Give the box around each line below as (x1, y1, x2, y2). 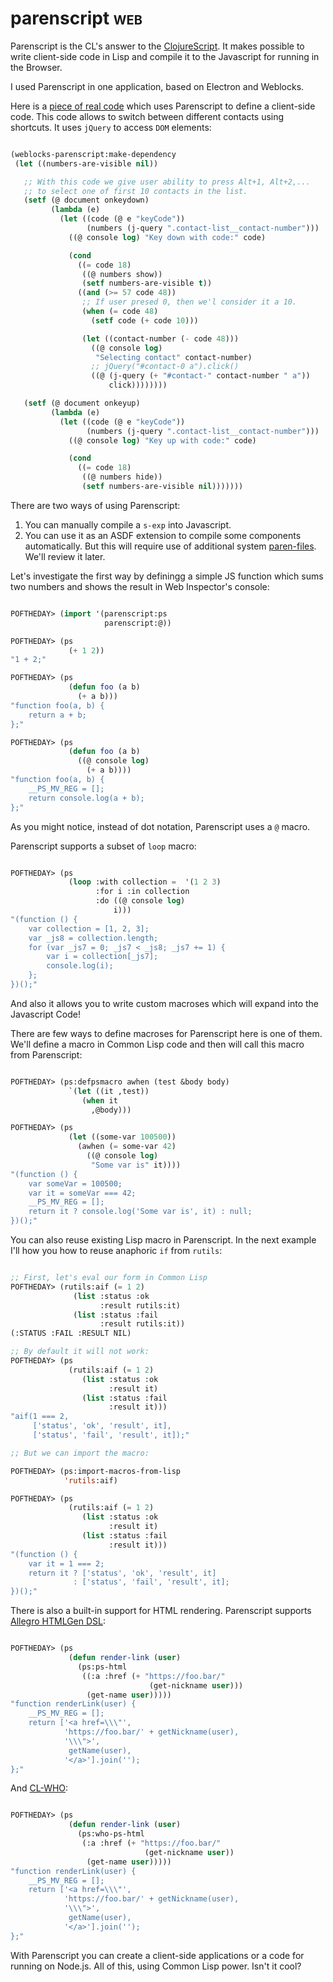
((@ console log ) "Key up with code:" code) (68, 435, 257, 446)
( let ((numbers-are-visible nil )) (14, 158, 159, 169)
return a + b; (28, 710, 87, 720)
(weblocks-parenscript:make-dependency (10, 149, 177, 159)
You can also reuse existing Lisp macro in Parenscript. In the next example (10, 1234, 317, 1246)
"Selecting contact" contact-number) (95, 352, 253, 362)
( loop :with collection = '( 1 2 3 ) (68, 877, 222, 887)
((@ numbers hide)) (81, 472, 163, 482)
